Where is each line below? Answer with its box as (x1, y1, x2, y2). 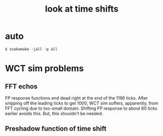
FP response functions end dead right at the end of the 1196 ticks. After (5, 95, 148, 101)
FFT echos (5, 82, 38, 90)
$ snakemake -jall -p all (5, 47, 57, 51)
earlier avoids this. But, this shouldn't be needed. (5, 110, 103, 116)
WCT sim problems (5, 63, 84, 74)
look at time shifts (45, 3, 119, 15)
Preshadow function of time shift (5, 125, 107, 133)
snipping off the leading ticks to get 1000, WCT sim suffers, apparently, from (5, 100, 159, 106)
